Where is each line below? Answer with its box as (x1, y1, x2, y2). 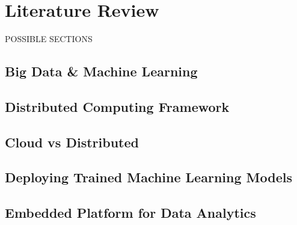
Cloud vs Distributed (5, 132, 139, 151)
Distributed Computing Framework (5, 97, 230, 116)
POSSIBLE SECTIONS (5, 32, 93, 45)
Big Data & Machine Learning (5, 62, 198, 81)
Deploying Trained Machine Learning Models (5, 168, 292, 186)
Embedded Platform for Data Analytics (5, 203, 256, 222)
